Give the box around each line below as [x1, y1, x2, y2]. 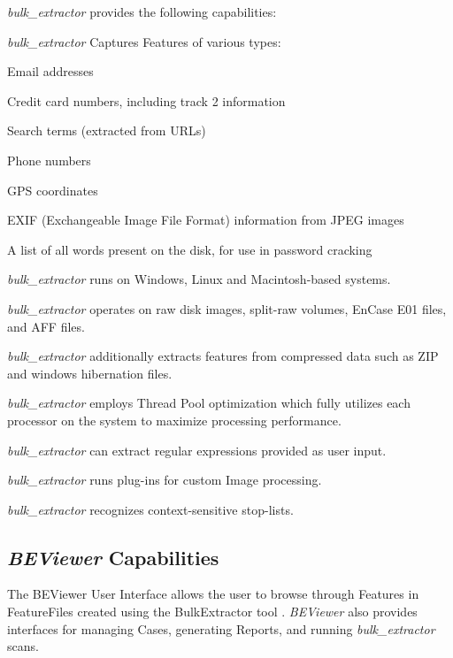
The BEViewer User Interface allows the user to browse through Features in [7, 585, 419, 603]
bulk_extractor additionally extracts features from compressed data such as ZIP [7, 347, 439, 365]
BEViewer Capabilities [7, 543, 219, 570]
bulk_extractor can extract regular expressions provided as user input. [7, 440, 387, 459]
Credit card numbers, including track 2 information [7, 91, 286, 110]
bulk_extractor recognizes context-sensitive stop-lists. [7, 500, 294, 518]
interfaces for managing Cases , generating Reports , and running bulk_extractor [7, 619, 435, 638]
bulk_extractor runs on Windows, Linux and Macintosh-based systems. [7, 270, 391, 288]
